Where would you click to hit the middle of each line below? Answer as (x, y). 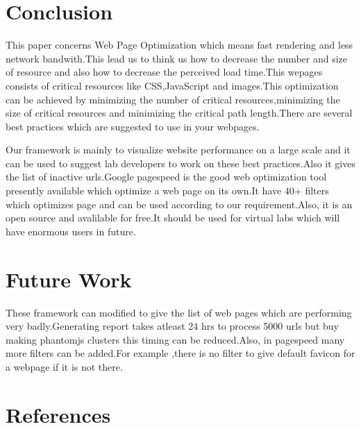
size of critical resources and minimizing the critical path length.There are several (179, 113)
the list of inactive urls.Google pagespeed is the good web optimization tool (166, 177)
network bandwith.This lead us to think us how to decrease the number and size (177, 58)
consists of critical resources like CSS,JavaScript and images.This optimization (172, 85)
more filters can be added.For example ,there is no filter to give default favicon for (180, 353)
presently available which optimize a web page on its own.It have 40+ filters (167, 191)
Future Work (69, 279)
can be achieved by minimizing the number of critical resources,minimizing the (173, 99)
